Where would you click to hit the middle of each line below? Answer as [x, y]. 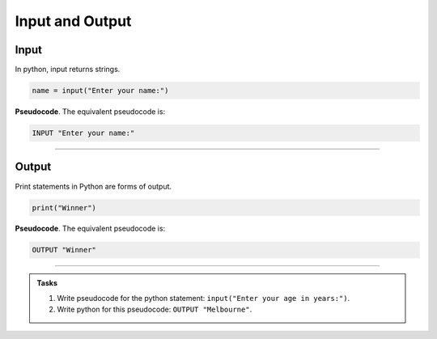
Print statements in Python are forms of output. [93, 186]
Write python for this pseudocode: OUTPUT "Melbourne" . [155, 309]
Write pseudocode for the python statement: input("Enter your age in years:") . [204, 298]
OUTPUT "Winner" [64, 250]
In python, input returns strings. [68, 70]
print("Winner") [64, 208]
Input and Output [73, 21]
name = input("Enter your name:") [100, 91]
